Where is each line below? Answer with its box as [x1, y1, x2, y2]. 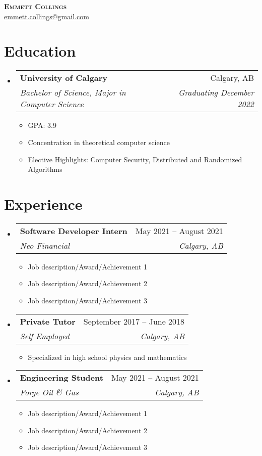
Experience [4, 193, 83, 214]
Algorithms [28, 164, 62, 174]
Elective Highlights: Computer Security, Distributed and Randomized [28, 154, 242, 164]
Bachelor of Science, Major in [20, 86, 126, 99]
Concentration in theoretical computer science [28, 136, 170, 147]
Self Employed [20, 330, 70, 342]
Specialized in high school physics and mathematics [28, 351, 187, 362]
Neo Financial [20, 239, 70, 251]
